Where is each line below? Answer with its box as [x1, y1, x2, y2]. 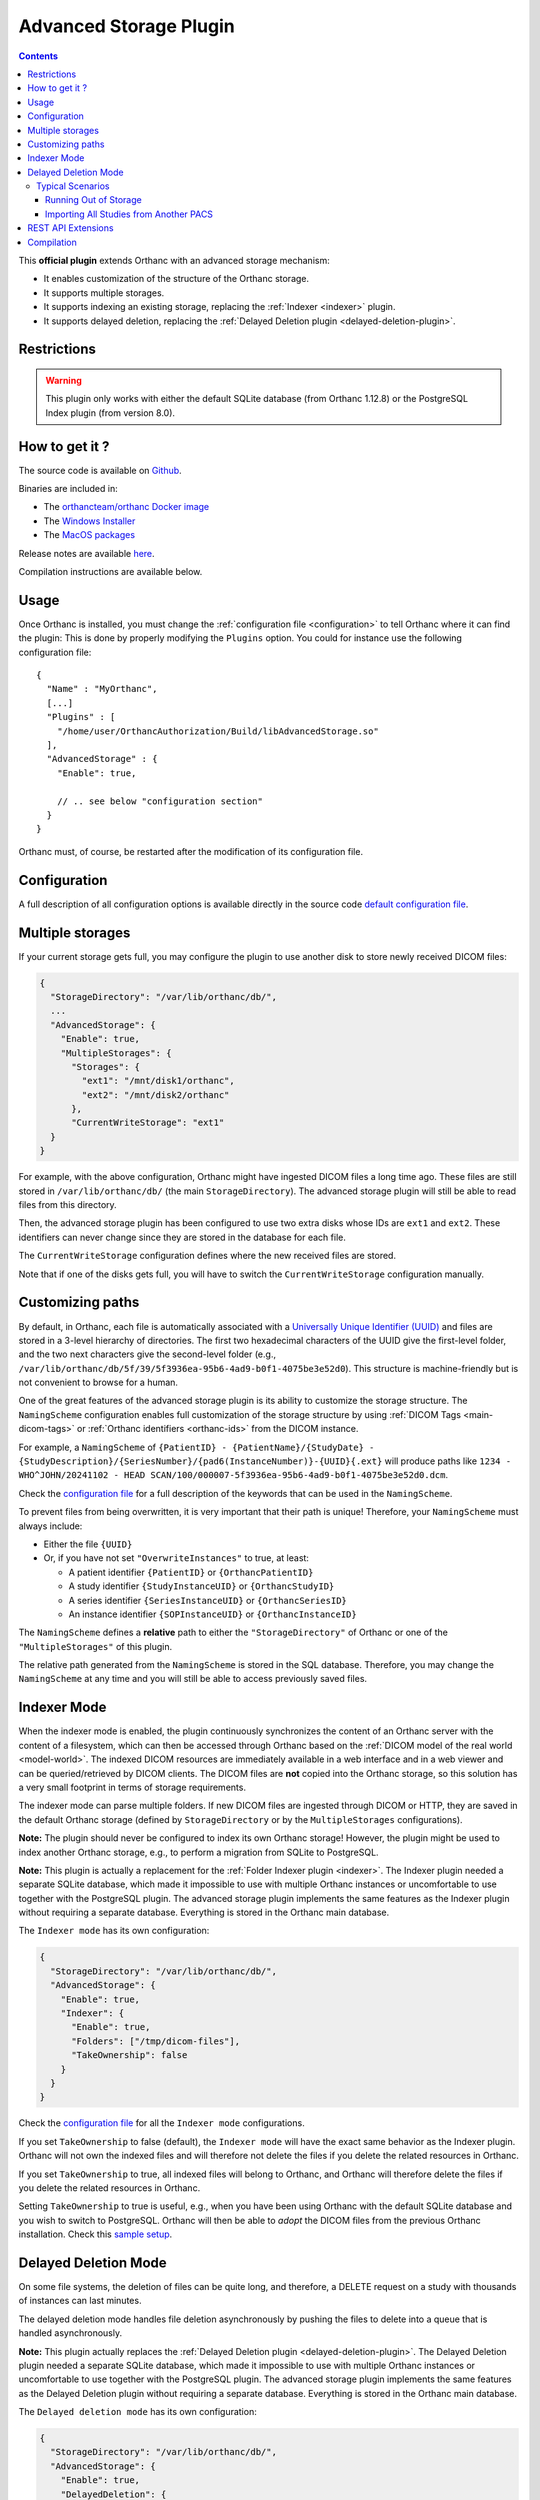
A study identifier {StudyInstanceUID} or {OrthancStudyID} [68, 1580, 335, 1592]
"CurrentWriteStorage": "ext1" [71, 1117, 225, 1129]
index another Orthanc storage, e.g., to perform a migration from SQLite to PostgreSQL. [18, 1846, 379, 1858]
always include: [18, 1520, 83, 1532]
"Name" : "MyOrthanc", [46, 683, 158, 695]
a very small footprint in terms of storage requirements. [18, 1781, 247, 1793]
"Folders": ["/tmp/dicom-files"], [71, 2035, 240, 2047]
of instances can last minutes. [18, 2295, 142, 2307]
